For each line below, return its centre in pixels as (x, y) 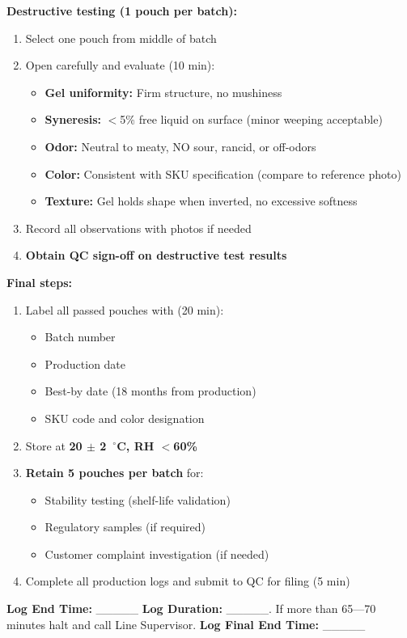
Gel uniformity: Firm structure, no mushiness (163, 92)
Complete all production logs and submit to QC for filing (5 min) (188, 581)
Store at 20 (54, 445)
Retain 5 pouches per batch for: (114, 473)
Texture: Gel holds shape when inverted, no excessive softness (201, 201)
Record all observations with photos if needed (138, 228)
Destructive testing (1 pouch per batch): (122, 11)
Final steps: (39, 282)
